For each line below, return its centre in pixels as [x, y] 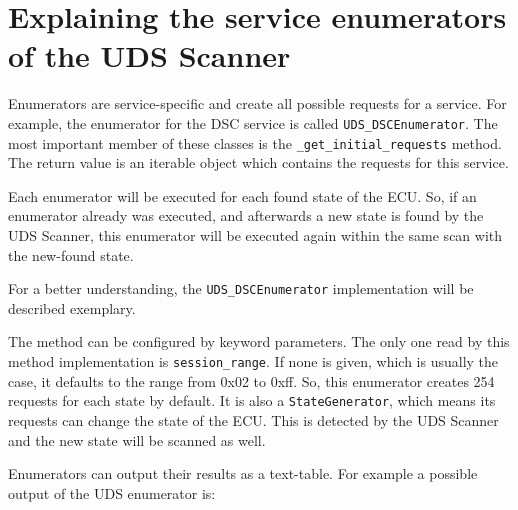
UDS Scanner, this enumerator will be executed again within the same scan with [255, 235]
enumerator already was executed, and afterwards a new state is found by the [246, 215]
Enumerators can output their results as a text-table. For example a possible [243, 473]
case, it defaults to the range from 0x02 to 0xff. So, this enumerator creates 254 [251, 380]
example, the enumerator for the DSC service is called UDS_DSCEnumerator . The [253, 122]
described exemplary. [72, 307]
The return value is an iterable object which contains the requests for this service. [258, 162]
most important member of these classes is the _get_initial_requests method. [255, 142]
